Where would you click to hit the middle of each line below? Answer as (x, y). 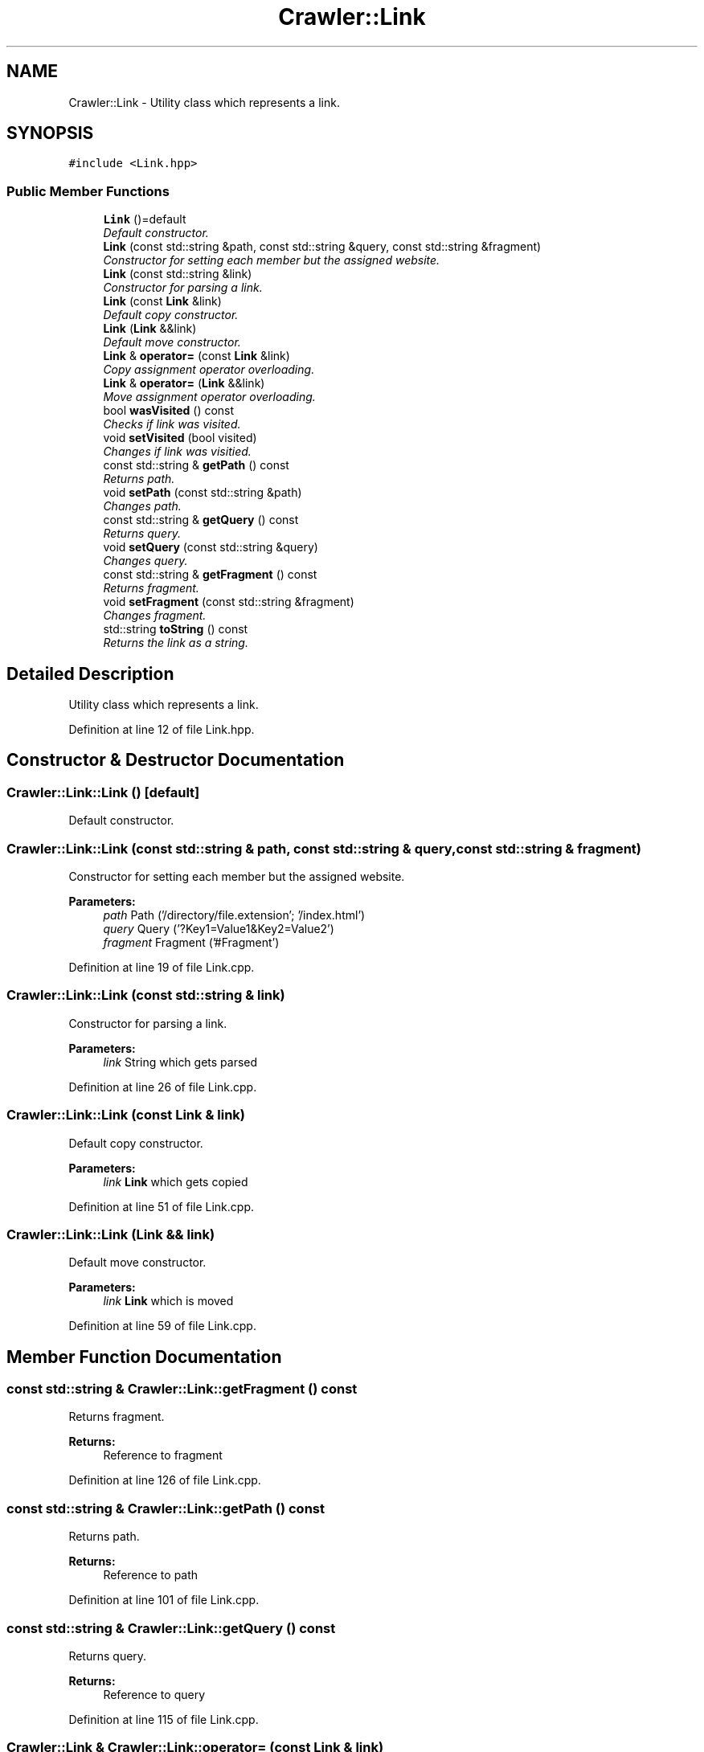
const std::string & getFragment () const (210, 575)
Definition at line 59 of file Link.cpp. (162, 1326)
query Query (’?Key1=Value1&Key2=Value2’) (219, 929)
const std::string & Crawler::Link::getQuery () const (171, 1628)
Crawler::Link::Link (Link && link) (111, 1234)
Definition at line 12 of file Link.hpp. (162, 730)
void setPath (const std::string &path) (203, 493)
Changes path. (142, 506)
